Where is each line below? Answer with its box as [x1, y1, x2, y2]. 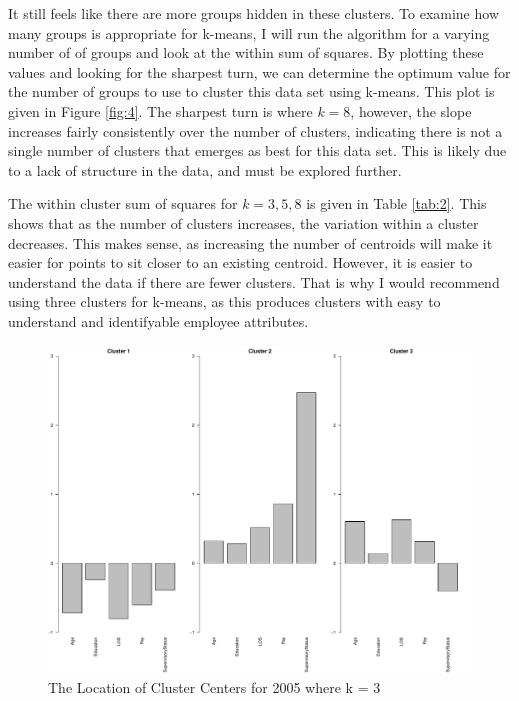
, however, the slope [350, 100, 472, 121]
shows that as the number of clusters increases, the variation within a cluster [8, 212, 479, 233]
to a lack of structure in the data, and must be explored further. [8, 159, 402, 180]
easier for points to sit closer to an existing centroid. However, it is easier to [8, 252, 473, 273]
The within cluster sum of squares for [8, 193, 238, 214]
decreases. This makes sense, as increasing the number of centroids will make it [8, 232, 493, 253]
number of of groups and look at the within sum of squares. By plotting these [8, 42, 484, 63]
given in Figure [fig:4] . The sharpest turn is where [8, 100, 313, 121]
